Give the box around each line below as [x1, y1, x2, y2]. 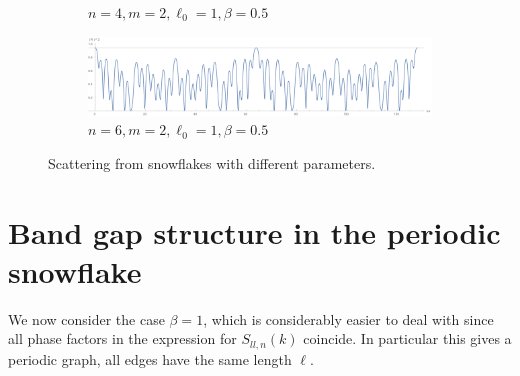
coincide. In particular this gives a [303, 328, 512, 349]
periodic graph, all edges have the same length [8, 348, 292, 369]
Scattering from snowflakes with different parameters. [48, 152, 376, 173]
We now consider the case [8, 308, 165, 329]
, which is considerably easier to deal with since [203, 308, 494, 329]
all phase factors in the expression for [8, 328, 237, 349]
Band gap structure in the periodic [8, 211, 501, 252]
